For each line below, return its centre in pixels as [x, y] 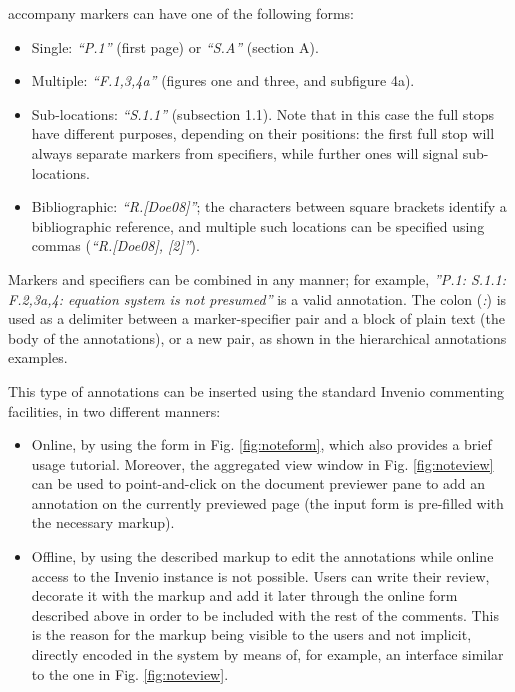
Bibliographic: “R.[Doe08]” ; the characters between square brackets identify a [269, 206]
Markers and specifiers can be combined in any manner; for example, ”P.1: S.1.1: [257, 278]
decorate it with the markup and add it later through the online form [244, 595]
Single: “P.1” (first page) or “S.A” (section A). [175, 46]
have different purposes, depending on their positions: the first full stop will [263, 133]
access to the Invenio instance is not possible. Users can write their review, [260, 575]
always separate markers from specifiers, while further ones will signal [245, 152]
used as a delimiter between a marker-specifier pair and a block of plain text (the [257, 318]
